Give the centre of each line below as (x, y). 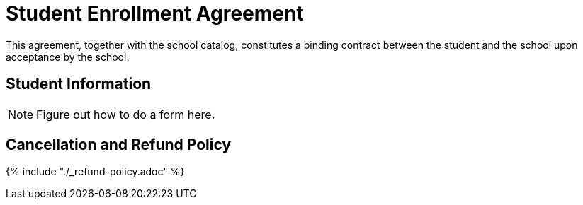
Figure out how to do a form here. (126, 114)
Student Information (79, 84)
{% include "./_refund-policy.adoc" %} (95, 172)
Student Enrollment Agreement (155, 13)
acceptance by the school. (68, 57)
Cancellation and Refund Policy (119, 145)
